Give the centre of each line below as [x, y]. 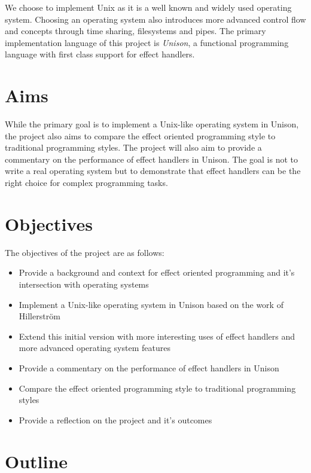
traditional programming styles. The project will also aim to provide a [133, 147]
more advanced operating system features [94, 348]
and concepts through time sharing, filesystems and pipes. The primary [135, 31]
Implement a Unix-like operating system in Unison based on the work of [151, 304]
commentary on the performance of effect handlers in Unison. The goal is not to [151, 159]
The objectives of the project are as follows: [85, 252]
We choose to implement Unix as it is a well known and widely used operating [148, 7]
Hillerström [39, 316]
